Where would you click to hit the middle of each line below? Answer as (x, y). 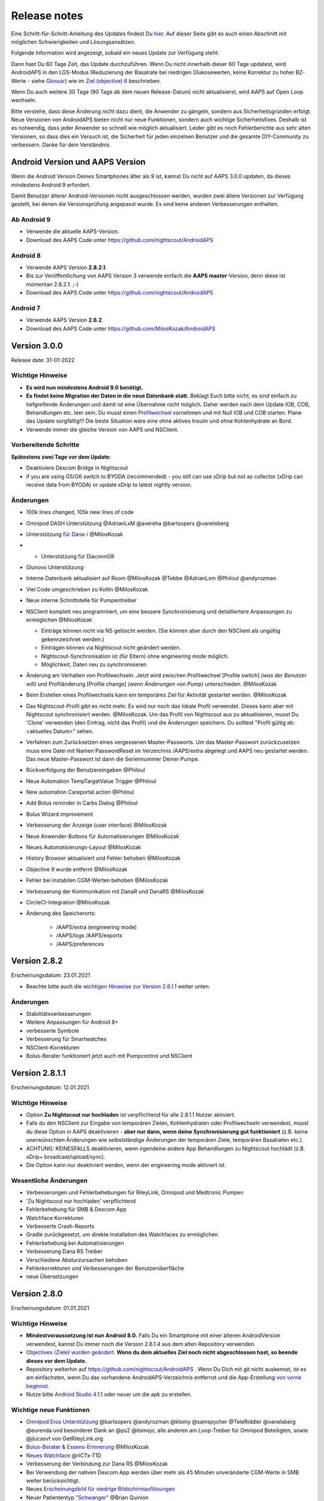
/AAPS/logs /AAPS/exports (89, 935)
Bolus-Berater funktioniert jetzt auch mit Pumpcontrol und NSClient (109, 1056)
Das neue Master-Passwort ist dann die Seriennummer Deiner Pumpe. (113, 759)
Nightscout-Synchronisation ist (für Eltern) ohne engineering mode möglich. (135, 656)
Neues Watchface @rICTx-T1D (64, 1455)
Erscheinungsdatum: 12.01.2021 (50, 1087)
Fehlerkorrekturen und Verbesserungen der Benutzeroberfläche (105, 1268)
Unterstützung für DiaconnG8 (78, 556)
